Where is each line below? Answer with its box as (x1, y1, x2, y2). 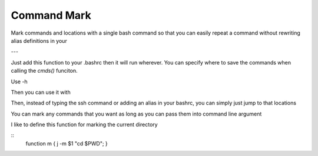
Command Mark (11, 9, 91, 22)
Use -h (11, 78, 28, 85)
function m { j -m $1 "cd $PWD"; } (25, 140, 108, 147)
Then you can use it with (11, 89, 71, 96)
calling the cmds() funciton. (11, 67, 78, 74)
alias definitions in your (11, 37, 67, 44)
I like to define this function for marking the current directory (11, 121, 158, 128)
